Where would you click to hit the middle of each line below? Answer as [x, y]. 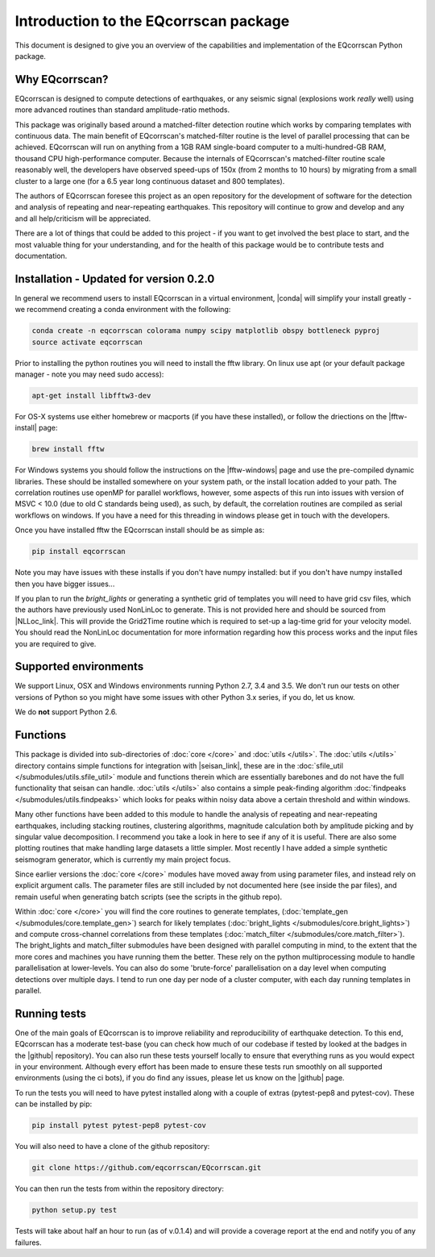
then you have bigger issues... [65, 584]
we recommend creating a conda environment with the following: [123, 310]
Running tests [51, 1013]
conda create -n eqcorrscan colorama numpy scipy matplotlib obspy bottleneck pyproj [206, 331]
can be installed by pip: [54, 1104]
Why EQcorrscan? [62, 79]
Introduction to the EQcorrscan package [152, 21]
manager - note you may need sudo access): [89, 374]
